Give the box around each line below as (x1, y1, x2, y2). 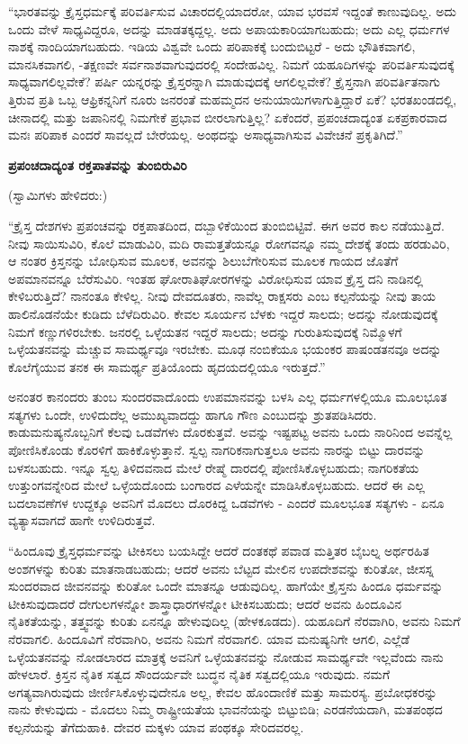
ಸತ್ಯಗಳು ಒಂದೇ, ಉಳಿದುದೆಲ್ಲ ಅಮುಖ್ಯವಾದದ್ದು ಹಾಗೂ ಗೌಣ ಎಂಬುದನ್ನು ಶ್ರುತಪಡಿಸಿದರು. (8, 404, 377, 423)
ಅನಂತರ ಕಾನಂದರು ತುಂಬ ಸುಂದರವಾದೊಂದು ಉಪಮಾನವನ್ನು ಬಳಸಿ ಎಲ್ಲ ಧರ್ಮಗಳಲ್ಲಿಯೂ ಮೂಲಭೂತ (8, 387, 447, 406)
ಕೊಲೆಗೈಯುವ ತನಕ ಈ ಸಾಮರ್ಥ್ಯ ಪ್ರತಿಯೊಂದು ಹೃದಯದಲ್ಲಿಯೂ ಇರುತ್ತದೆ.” (8, 357, 326, 376)
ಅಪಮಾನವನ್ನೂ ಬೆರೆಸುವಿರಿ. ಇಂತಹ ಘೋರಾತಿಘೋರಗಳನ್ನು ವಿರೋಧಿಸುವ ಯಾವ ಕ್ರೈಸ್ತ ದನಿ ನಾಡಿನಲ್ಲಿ (8, 268, 424, 287)
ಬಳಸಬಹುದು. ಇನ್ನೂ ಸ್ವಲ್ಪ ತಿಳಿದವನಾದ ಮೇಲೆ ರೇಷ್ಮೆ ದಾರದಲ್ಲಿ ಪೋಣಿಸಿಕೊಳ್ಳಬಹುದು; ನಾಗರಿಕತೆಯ (8, 458, 419, 476)
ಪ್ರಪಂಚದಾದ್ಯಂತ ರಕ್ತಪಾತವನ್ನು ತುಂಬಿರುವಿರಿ (8, 155, 187, 174)
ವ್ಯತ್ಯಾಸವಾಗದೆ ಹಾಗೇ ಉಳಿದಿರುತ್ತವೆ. (8, 511, 156, 530)
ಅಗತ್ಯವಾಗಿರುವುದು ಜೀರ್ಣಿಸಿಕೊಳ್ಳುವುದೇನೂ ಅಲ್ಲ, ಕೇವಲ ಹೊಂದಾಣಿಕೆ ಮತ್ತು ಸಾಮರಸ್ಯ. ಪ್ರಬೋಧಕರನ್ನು (8, 682, 437, 701)
